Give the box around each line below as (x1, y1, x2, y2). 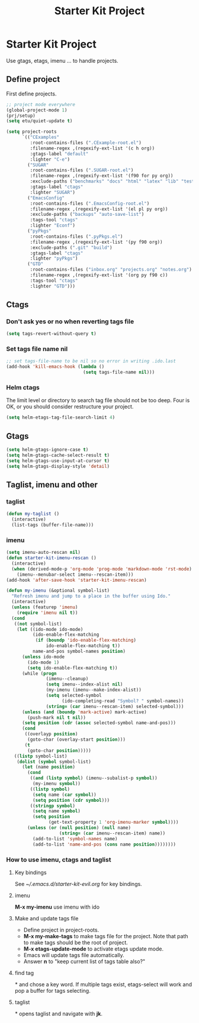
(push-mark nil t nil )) (27, 715, 86, 721)
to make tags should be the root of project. (23, 939, 129, 946)
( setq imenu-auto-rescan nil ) (6, 550, 81, 556)
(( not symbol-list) (14, 621, 62, 627)
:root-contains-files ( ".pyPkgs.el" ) (30, 233, 123, 240)
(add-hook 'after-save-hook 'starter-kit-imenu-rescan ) (6, 577, 147, 583)
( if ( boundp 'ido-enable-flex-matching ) (35, 638, 136, 643)
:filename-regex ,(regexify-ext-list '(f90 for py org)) (30, 173, 174, 179)
